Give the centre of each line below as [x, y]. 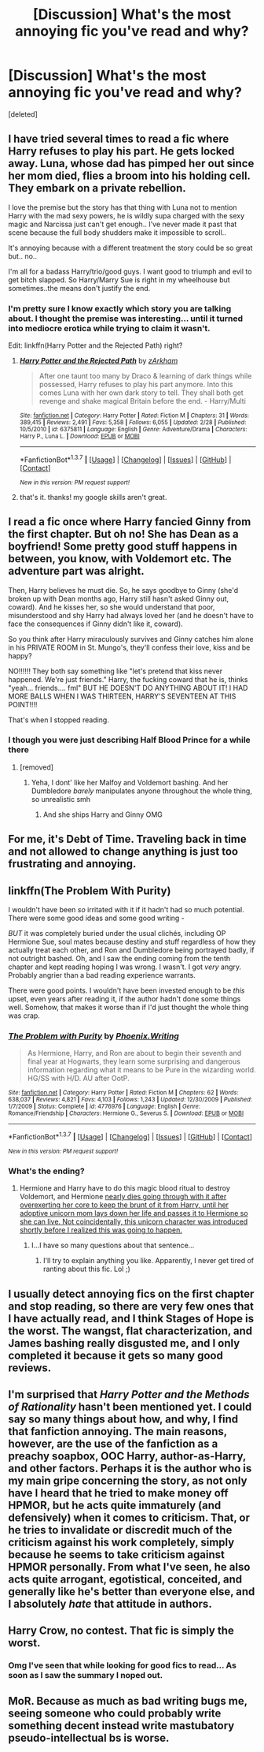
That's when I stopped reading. [59, 720]
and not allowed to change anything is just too [123, 852]
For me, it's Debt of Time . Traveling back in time [128, 839]
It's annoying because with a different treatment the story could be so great [130, 248]
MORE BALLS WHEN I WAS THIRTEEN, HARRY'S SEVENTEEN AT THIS [122, 696]
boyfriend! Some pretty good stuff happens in [123, 547]
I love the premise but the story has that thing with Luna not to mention [123, 207]
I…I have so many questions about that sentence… [113, 1245]
